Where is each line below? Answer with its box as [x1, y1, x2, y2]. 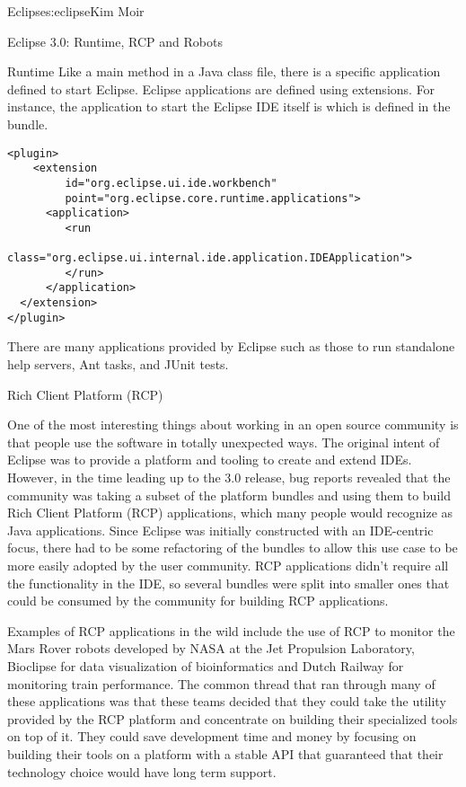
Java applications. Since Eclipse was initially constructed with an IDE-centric [7, 520, 434, 539]
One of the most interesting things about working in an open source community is [7, 415, 459, 434]
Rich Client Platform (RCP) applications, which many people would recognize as [7, 503, 453, 522]
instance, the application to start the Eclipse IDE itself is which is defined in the [7, 97, 451, 116]
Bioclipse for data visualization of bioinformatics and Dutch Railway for [7, 656, 404, 675]
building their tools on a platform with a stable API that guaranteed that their [7, 744, 444, 763]
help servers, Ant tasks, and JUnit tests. [7, 355, 229, 374]
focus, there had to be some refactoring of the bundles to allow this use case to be [7, 538, 458, 557]
